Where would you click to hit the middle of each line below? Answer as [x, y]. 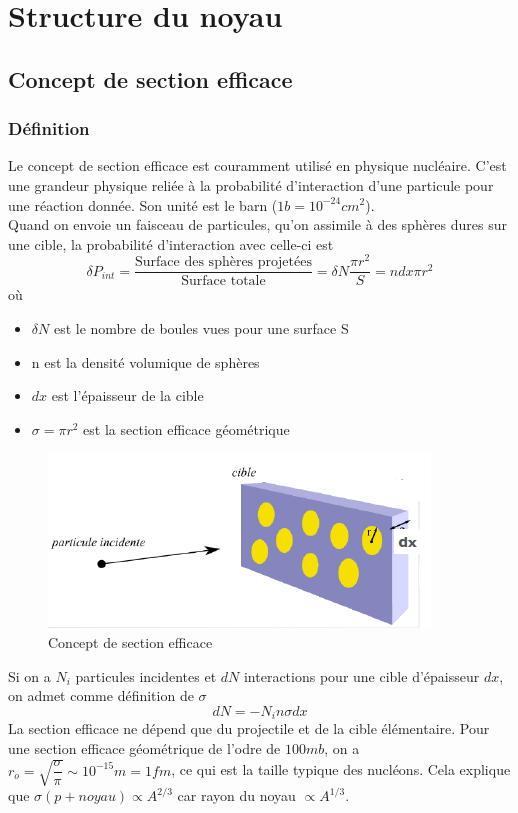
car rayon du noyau [236, 795]
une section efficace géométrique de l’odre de [144, 747]
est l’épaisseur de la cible [127, 395]
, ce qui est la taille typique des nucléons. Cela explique [341, 769]
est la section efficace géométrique [186, 428]
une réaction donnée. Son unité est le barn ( [143, 204]
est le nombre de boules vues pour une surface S [201, 328]
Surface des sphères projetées [223, 262]
